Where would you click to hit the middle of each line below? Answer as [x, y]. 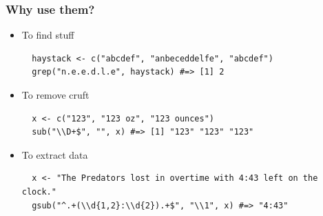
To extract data [55, 154]
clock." [39, 192]
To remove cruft [55, 95]
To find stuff [48, 35]
